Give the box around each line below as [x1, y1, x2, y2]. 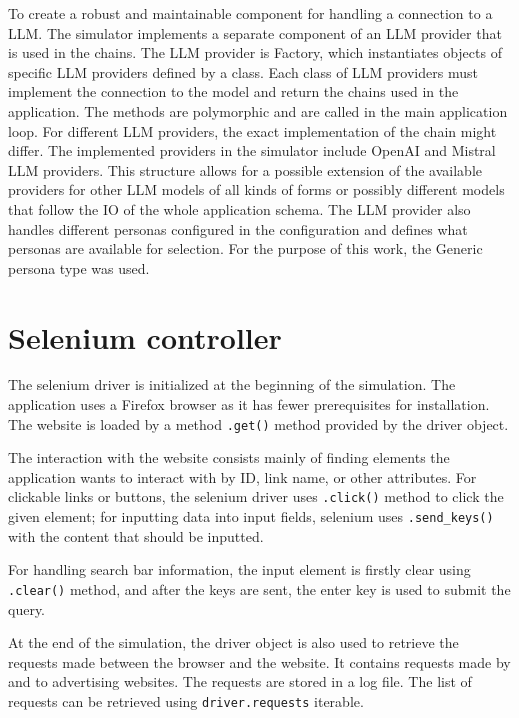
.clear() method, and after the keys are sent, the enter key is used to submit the [8, 578, 511, 599]
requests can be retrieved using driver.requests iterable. [8, 691, 364, 711]
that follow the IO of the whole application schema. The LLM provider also [8, 198, 471, 219]
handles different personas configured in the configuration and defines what [8, 218, 468, 239]
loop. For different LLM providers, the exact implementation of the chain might [8, 120, 497, 141]
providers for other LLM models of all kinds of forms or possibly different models [8, 179, 505, 200]
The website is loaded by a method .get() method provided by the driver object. [8, 413, 509, 434]
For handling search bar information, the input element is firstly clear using [8, 559, 471, 580]
